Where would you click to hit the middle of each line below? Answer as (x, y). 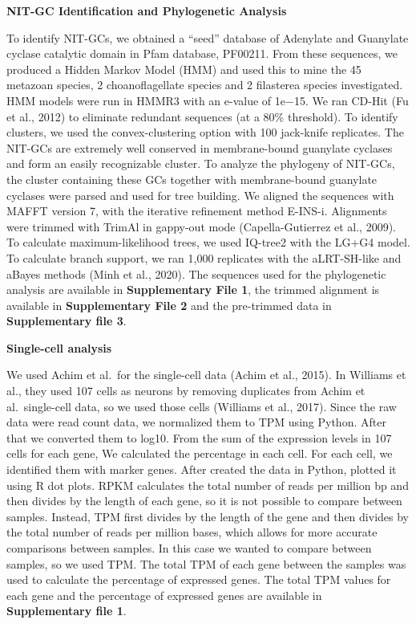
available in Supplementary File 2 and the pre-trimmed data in (169, 305)
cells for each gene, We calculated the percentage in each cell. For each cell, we (200, 453)
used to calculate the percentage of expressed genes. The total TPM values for (199, 579)
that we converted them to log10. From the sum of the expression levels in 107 (199, 437)
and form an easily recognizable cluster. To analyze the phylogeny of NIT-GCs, (201, 163)
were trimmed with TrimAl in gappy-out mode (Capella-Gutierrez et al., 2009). (202, 226)
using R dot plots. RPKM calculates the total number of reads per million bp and (208, 485)
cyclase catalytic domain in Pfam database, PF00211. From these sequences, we (202, 53)
